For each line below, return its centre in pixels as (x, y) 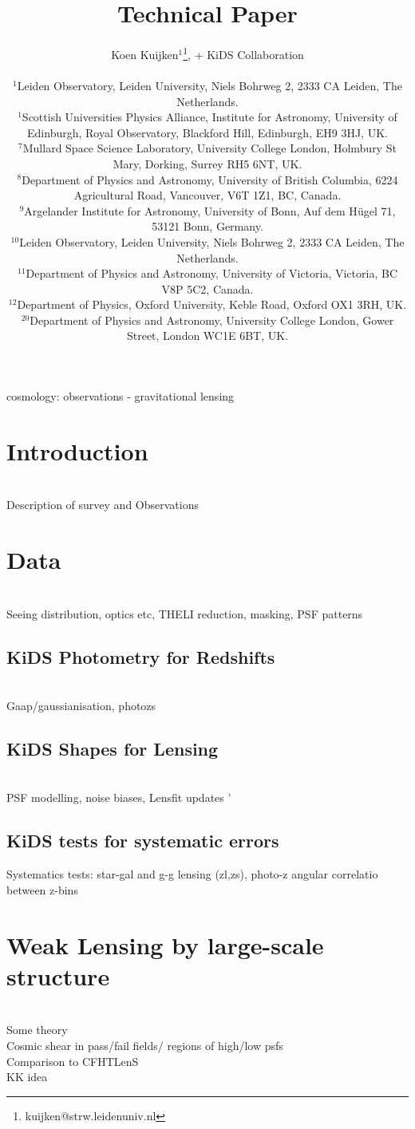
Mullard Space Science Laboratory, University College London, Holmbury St (209, 148)
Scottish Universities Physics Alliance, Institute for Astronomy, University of (209, 117)
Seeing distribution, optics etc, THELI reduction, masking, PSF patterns (185, 613)
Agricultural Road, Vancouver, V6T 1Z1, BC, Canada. (207, 195)
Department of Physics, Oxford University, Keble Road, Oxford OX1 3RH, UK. (212, 304)
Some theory (37, 1030)
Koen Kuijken (145, 54)
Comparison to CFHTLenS (73, 1061)
